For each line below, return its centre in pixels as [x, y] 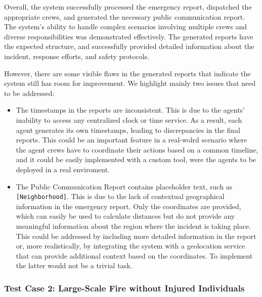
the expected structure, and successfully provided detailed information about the [129, 46]
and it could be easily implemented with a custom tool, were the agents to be [136, 159]
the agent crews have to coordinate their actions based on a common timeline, [137, 149]
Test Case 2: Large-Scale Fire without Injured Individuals [124, 288]
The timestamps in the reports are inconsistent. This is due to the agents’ [130, 110]
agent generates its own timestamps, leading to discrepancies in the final [128, 130]
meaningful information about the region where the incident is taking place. [133, 226]
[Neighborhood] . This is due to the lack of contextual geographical [120, 196]
